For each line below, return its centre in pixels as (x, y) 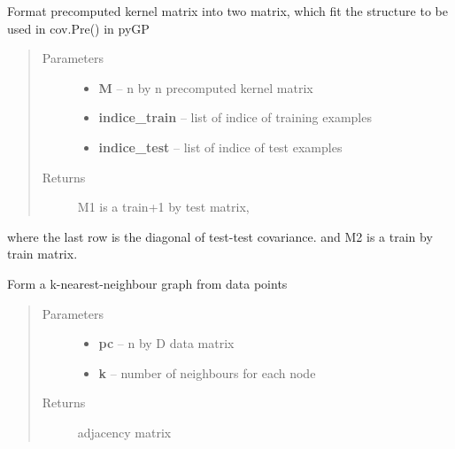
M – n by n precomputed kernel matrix (206, 87)
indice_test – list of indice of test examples (220, 147)
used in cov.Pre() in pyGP (78, 28)
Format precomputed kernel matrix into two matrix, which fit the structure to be (227, 11)
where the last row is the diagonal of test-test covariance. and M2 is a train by (220, 236)
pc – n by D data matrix (166, 343)
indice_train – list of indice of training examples (235, 117)
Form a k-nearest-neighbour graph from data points (147, 283)
